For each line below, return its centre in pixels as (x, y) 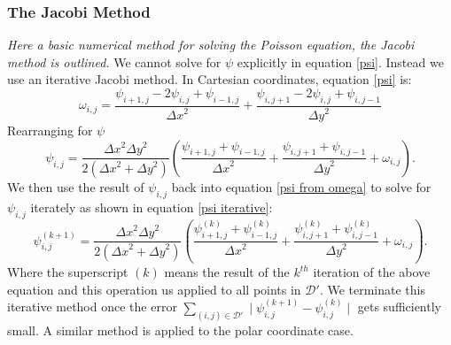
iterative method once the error (92, 307)
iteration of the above (372, 272)
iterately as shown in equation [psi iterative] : (152, 207)
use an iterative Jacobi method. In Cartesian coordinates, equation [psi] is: (210, 79)
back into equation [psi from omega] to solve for (301, 187)
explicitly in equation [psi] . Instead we (340, 61)
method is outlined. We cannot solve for (114, 61)
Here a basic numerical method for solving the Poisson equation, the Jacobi (211, 45)
